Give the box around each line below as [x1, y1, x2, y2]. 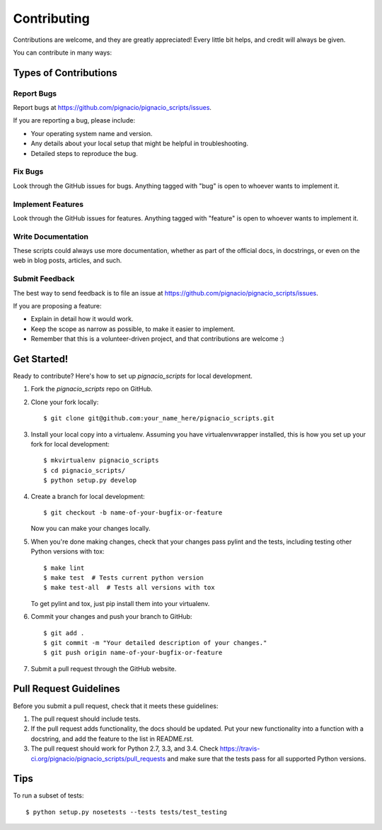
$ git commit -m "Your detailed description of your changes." [43, 639, 267, 646]
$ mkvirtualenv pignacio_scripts [43, 456, 159, 464]
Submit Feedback [13, 274, 75, 284]
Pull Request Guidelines [13, 683, 120, 695]
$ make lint [43, 563, 85, 572]
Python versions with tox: [30, 547, 105, 556]
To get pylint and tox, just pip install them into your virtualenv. [30, 599, 210, 607]
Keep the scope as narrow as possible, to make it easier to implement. [30, 325, 236, 333]
